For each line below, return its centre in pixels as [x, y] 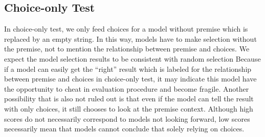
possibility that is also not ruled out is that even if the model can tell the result [129, 99]
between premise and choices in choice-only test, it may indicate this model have [130, 79]
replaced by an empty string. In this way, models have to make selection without [130, 38]
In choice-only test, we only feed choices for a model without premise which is [126, 29]
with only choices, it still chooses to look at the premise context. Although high [129, 108]
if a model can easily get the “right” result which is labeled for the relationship [128, 68]
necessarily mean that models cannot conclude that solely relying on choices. [124, 129]
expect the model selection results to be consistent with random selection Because [132, 58]
